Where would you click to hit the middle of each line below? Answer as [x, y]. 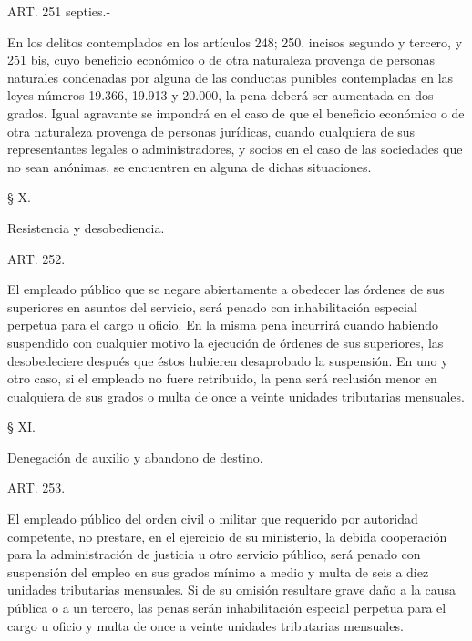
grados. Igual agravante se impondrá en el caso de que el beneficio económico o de [236, 112]
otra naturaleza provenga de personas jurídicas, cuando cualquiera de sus [211, 131]
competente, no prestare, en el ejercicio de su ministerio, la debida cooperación [227, 536]
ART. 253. [36, 488]
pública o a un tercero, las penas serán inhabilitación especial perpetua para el [227, 608]
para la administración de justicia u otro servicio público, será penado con [214, 554]
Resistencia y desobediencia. [86, 227]
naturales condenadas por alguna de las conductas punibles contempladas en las [231, 77]
